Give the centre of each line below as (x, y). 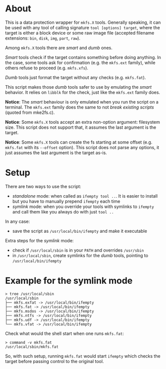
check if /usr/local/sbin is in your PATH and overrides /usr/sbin (78, 250)
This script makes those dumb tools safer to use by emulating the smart (79, 87)
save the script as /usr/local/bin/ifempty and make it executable (80, 231)
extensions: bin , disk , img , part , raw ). (43, 38)
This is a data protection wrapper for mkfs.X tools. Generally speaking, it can (83, 22)
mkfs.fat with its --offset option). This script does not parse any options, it (82, 147)
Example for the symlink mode (69, 281)
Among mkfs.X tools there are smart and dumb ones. (59, 48)
